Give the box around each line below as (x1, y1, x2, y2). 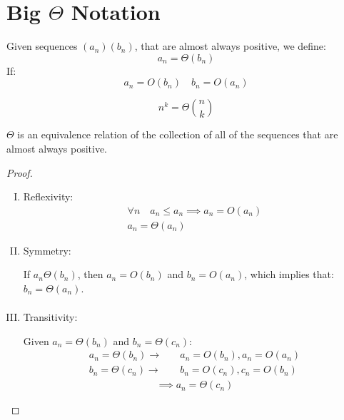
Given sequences (6, 39, 78, 53)
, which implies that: (244, 267, 334, 282)
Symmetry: (23, 242, 71, 257)
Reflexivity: (23, 189, 74, 204)
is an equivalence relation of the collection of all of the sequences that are (17, 127, 338, 142)
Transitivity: (23, 309, 78, 324)
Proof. (6, 165, 33, 180)
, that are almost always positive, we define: (134, 39, 326, 53)
